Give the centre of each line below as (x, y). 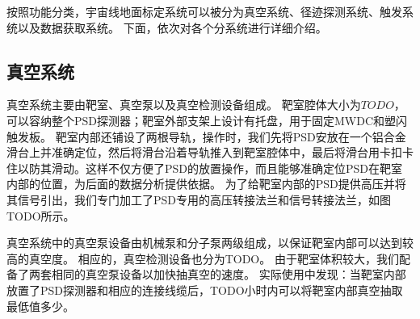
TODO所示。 (41, 215)
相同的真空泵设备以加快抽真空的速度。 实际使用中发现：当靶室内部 (229, 274)
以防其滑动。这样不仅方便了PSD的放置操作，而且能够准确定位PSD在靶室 (210, 168)
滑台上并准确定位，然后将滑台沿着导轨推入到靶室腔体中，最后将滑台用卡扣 (204, 152)
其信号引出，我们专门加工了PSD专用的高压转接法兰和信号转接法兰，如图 (199, 199)
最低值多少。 (40, 306)
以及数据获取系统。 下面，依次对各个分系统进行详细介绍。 (172, 27)
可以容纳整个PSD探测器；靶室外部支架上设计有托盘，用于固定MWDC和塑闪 (207, 120)
